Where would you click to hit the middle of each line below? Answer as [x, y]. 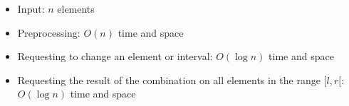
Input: [31, 8]
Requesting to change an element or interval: [115, 56]
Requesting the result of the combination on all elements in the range [169, 79]
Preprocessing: [49, 32]
